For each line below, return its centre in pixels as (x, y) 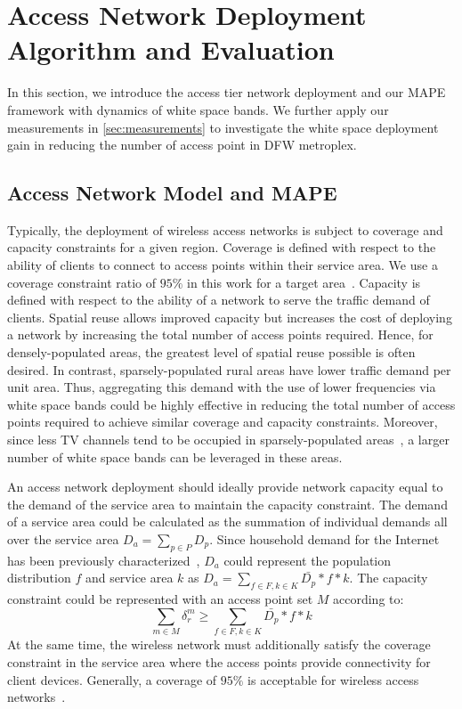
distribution (39, 578)
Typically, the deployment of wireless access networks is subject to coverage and (225, 229)
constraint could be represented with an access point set (160, 599)
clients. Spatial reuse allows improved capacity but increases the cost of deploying (230, 317)
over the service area (63, 538)
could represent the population (308, 560)
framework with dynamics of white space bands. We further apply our (198, 109)
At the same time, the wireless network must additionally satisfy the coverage (219, 644)
